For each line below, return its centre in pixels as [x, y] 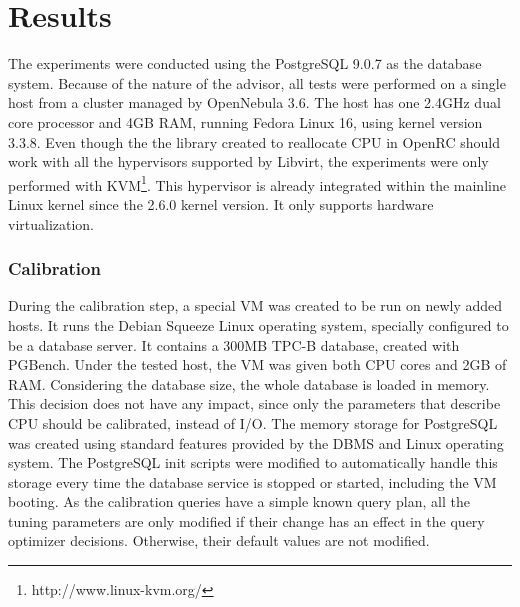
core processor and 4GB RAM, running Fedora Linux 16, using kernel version [245, 121]
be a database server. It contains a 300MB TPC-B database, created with [234, 344]
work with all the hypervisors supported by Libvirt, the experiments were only [248, 161]
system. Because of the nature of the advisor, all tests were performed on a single [257, 82]
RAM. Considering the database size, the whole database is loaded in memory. [249, 383]
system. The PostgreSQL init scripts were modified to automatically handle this [253, 462]
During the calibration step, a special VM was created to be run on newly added [255, 305]
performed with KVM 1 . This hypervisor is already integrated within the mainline [257, 183]
